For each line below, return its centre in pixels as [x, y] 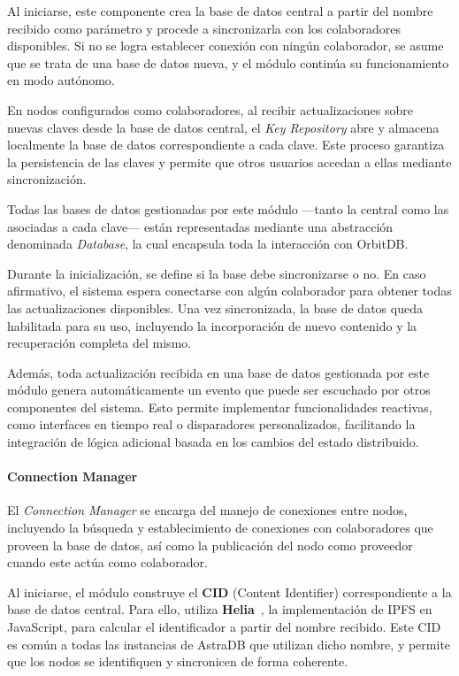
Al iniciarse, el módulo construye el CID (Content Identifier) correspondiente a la [229, 591]
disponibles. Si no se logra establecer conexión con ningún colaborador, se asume [226, 46]
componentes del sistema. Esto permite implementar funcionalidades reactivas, [220, 407]
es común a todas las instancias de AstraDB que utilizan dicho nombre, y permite [229, 644]
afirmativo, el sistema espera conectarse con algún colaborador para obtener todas [229, 291]
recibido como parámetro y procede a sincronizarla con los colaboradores [204, 28]
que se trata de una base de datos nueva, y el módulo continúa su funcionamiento [228, 62]
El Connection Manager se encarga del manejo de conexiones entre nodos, [207, 510]
